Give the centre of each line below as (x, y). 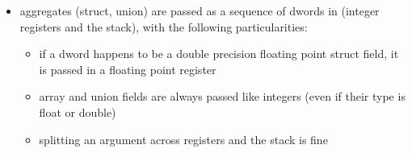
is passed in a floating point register (128, 69)
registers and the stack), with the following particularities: (164, 26)
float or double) (78, 112)
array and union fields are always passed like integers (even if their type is (222, 96)
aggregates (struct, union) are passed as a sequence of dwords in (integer (200, 10)
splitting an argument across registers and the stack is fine (183, 139)
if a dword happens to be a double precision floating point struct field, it (219, 54)
